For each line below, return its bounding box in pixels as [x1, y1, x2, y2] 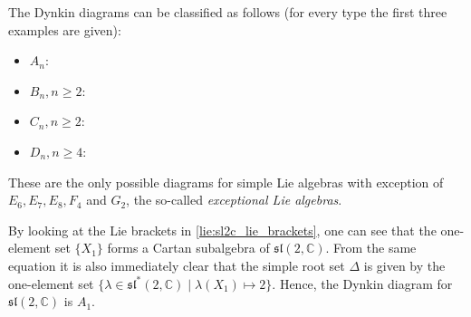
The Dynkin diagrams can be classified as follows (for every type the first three [8, 3, 447, 21]
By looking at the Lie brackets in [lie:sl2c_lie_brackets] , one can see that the [8, 220, 437, 239]
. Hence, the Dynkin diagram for [272, 274, 453, 293]
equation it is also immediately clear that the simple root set [8, 255, 345, 274]
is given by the [363, 255, 446, 274]
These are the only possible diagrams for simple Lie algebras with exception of [8, 172, 444, 191]
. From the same [325, 238, 417, 257]
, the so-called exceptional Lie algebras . [126, 190, 342, 209]
